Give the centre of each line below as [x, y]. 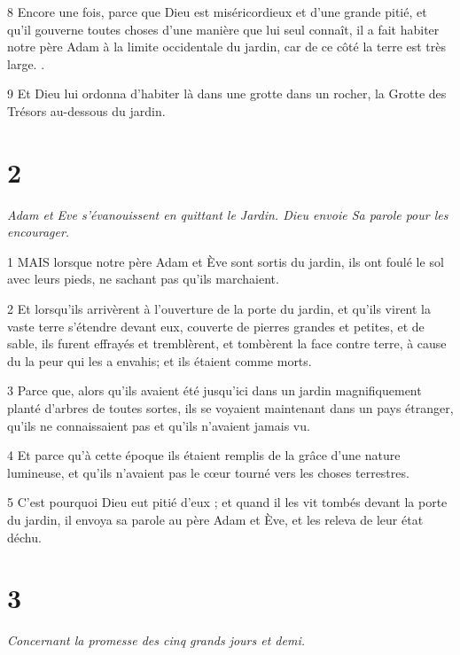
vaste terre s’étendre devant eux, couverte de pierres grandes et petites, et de [216, 326]
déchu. [24, 537]
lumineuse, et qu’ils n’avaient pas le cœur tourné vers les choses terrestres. [208, 472]
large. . [26, 63]
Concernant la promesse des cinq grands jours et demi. [156, 640]
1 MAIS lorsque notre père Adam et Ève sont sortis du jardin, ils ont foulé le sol [226, 261]
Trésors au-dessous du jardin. [86, 110]
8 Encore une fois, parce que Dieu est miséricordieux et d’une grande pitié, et [217, 12]
